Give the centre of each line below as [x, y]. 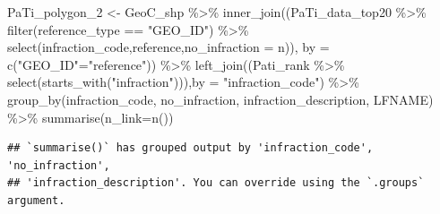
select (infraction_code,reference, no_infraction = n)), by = [168, 47]
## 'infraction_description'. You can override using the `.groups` [216, 183]
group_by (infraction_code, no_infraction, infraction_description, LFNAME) [220, 99]
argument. [36, 200]
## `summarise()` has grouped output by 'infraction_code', [190, 148]
